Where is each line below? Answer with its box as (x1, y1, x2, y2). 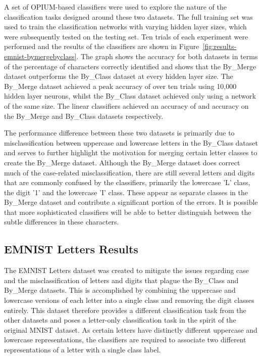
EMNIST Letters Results (4, 241, 138, 257)
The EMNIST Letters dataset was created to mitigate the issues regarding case (4, 265, 249, 276)
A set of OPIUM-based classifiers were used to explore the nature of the (4, 2, 227, 12)
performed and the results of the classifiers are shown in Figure (4, 41, 199, 52)
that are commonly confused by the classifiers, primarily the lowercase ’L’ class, (4, 177, 250, 188)
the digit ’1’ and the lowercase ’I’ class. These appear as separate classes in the (4, 187, 248, 197)
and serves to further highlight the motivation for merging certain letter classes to (4, 147, 257, 158)
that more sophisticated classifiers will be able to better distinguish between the (4, 206, 251, 217)
